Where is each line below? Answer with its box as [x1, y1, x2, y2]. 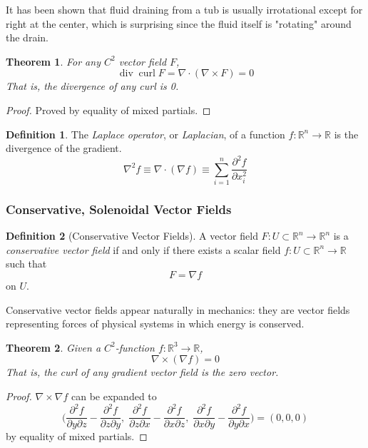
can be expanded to [71, 389, 157, 404]
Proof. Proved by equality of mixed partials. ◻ [6, 102, 211, 117]
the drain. [6, 30, 48, 45]
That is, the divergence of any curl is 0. [6, 78, 179, 93]
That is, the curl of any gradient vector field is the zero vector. [6, 365, 279, 380]
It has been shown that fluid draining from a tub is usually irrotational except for [6, 2, 363, 16]
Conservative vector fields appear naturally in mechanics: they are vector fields [6, 302, 350, 317]
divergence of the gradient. [6, 141, 122, 156]
